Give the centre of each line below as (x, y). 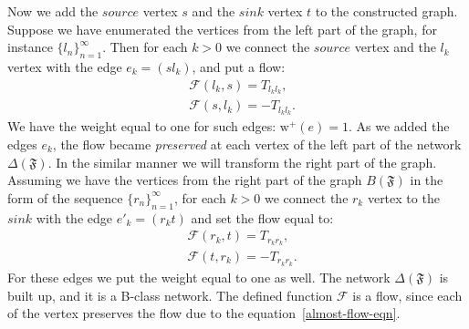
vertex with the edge (65, 66)
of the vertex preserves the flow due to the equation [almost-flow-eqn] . (204, 313)
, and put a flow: (239, 66)
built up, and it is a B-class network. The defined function (170, 295)
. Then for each (145, 47)
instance (30, 47)
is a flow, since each (407, 295)
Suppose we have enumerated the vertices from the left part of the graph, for (222, 29)
